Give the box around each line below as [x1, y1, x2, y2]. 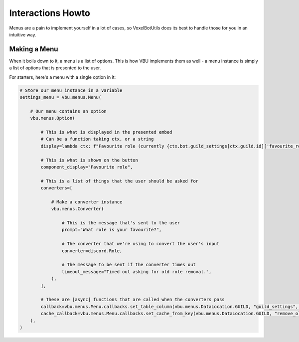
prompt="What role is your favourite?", [61, 227, 162, 233]
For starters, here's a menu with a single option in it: [9, 74, 116, 80]
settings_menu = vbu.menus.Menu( [19, 95, 102, 100]
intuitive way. [9, 31, 36, 37]
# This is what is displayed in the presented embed [40, 129, 172, 135]
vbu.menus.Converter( [51, 206, 104, 212]
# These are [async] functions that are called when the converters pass [40, 297, 225, 303]
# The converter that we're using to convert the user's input [61, 241, 220, 247]
